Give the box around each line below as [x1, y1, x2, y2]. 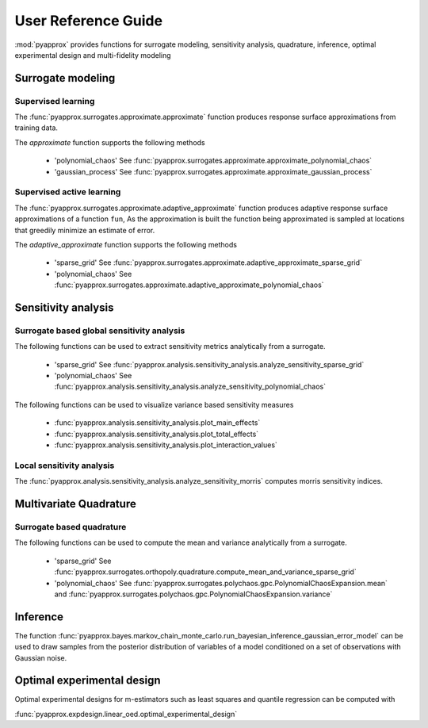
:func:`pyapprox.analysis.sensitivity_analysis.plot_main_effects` [54, 418, 261, 427]
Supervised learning [14, 95, 95, 106]
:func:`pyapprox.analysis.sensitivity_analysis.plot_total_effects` [54, 429, 259, 439]
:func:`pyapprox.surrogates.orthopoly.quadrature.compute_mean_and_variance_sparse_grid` [54, 567, 357, 577]
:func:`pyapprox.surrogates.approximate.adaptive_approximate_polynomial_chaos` [54, 280, 324, 289]
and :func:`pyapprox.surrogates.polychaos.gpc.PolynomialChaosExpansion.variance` [54, 589, 333, 599]
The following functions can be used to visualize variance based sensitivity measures [14, 400, 294, 409]
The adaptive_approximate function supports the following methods [14, 239, 238, 249]
